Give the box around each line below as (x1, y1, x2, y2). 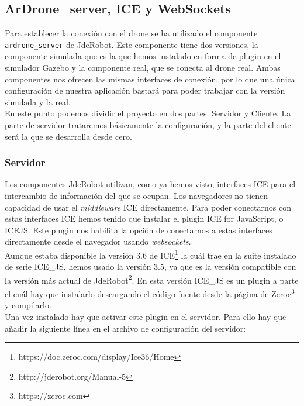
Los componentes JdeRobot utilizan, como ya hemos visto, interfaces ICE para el (5, 178, 296, 190)
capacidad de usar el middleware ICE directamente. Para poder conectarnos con (5, 201, 292, 213)
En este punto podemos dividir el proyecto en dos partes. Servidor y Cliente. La (5, 107, 291, 119)
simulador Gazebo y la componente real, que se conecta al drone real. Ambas (5, 61, 281, 74)
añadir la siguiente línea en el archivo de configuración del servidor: (5, 322, 246, 334)
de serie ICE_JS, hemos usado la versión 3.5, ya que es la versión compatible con (5, 260, 296, 273)
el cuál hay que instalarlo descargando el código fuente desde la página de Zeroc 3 (5, 286, 295, 300)
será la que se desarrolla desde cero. (5, 130, 132, 142)
